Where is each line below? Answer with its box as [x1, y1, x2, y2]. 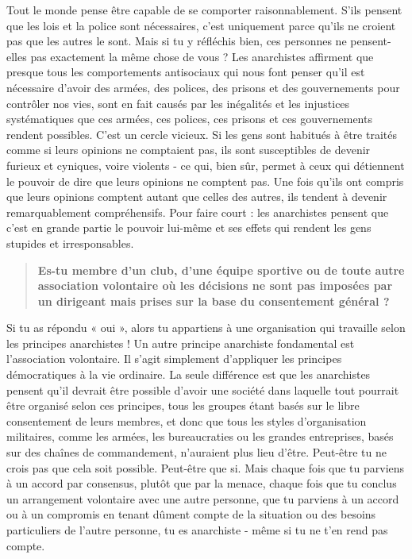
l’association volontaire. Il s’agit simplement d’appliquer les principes [6, 350, 342, 367]
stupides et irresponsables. [6, 234, 134, 251]
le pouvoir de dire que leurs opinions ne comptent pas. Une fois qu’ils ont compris [6, 172, 404, 189]
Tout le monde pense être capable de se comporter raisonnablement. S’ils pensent [6, 2, 402, 17]
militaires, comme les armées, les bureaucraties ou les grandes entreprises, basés [6, 428, 394, 445]
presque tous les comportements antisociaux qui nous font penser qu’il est [6, 64, 365, 80]
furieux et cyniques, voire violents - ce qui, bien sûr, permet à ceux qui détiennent [6, 156, 405, 173]
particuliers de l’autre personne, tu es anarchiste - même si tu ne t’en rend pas [6, 522, 388, 538]
